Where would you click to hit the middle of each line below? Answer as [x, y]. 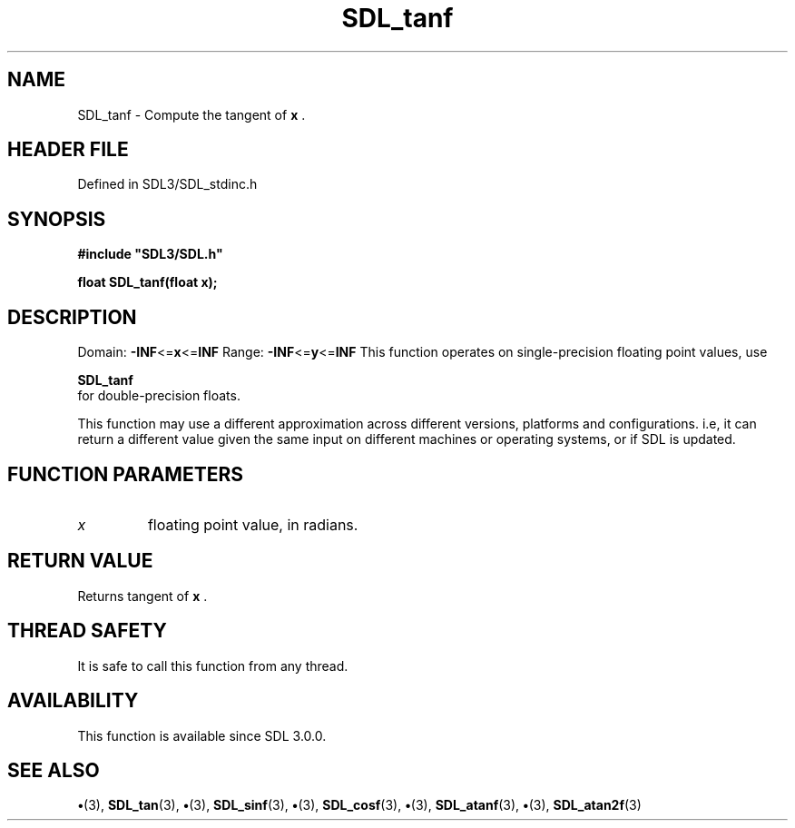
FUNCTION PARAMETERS [125, 474]
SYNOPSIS [57, 219]
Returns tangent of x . [142, 596]
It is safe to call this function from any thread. [213, 665]
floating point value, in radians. [253, 524]
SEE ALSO [54, 770]
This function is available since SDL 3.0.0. [202, 735]
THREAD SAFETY [87, 631]
